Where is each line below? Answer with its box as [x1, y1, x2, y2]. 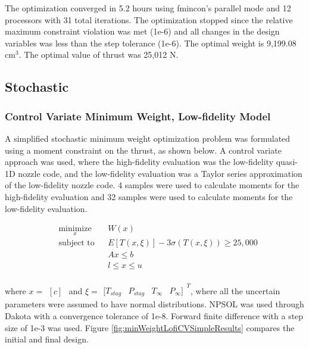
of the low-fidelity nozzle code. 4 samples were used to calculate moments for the [5, 179, 299, 191]
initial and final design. [5, 333, 89, 345]
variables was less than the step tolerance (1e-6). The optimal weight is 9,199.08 [5, 36, 296, 49]
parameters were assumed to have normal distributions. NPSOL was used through [5, 298, 304, 310]
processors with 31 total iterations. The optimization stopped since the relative [5, 13, 293, 26]
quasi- [276, 155, 298, 168]
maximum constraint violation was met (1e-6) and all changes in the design [5, 25, 280, 38]
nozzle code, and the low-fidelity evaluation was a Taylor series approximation [18, 167, 302, 179]
